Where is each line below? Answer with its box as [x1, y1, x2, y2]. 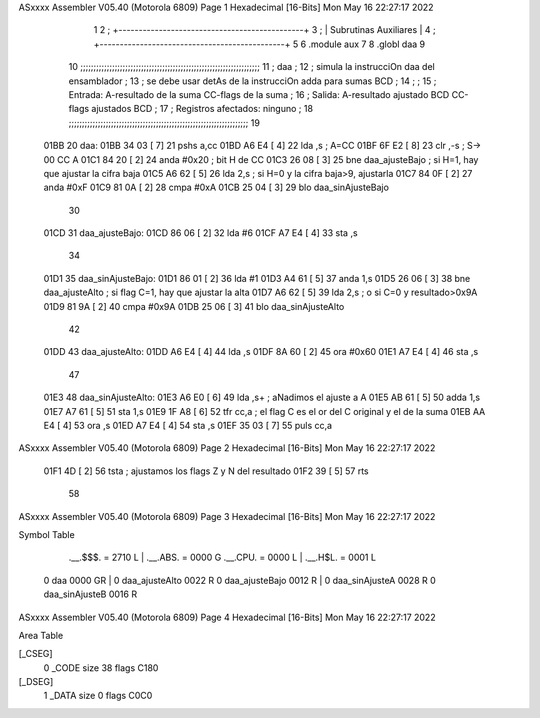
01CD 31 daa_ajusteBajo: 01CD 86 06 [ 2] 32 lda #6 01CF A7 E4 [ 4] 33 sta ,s [43, 227, 359, 239]
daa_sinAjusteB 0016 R [43, 588, 138, 600]
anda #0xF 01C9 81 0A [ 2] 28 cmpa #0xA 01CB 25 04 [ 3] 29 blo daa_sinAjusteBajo [43, 181, 390, 194]
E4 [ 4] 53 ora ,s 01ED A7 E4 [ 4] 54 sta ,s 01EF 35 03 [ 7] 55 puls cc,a [43, 419, 333, 431]
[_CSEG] [18, 648, 54, 660]
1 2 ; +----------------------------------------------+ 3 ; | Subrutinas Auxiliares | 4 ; [93, 24, 437, 36]
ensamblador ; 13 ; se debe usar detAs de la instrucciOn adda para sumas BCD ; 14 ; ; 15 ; [68, 75, 437, 87]
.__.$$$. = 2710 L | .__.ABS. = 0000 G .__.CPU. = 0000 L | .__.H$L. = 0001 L [68, 551, 377, 564]
